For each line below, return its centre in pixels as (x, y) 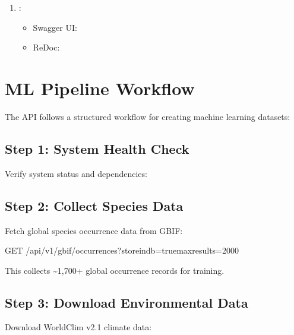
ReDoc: (46, 47)
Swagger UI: (55, 27)
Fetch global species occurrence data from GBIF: (94, 230)
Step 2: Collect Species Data (94, 205)
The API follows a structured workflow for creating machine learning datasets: (148, 116)
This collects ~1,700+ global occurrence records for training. (115, 270)
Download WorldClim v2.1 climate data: (78, 327)
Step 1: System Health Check (97, 148)
